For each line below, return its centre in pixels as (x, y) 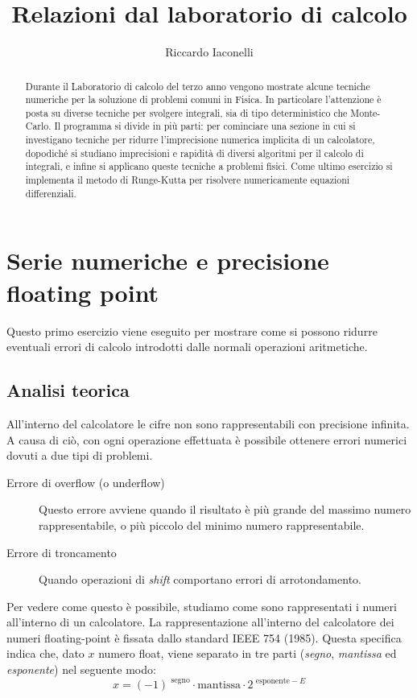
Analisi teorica (68, 390)
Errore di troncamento (62, 552)
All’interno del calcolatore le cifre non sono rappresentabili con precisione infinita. (208, 423)
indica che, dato (45, 653)
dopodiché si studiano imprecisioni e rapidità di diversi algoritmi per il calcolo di (194, 153)
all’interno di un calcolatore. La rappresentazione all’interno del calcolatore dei (200, 622)
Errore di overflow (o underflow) (86, 482)
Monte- (365, 112)
